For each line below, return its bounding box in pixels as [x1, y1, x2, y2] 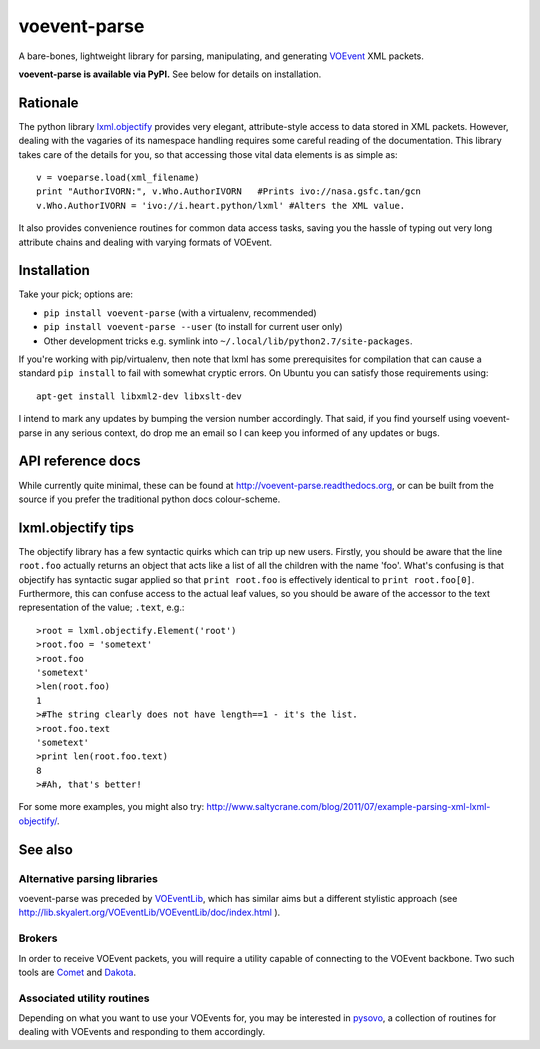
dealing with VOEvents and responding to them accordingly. [18, 1026, 266, 1038]
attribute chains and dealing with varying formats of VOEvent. [18, 236, 273, 248]
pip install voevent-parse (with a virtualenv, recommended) [43, 306, 317, 319]
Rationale [18, 94, 79, 111]
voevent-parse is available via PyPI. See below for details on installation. [18, 68, 322, 80]
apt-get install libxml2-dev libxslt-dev [36, 390, 242, 402]
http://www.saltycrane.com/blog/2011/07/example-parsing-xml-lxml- [206, 801, 491, 813]
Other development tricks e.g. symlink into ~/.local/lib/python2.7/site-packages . [43, 335, 413, 347]
